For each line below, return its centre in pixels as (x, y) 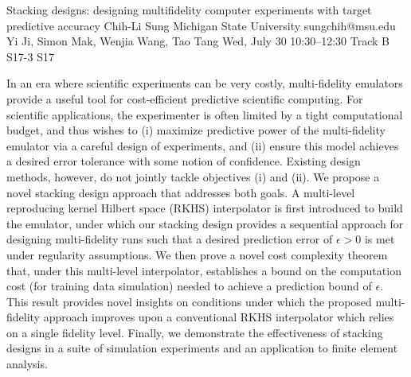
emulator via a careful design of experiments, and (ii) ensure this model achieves (203, 145)
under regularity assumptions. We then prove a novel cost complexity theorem (197, 254)
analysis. (27, 364)
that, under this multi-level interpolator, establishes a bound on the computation (204, 270)
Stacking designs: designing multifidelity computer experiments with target (189, 10)
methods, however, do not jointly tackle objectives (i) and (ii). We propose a (193, 176)
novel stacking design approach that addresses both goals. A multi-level (181, 192)
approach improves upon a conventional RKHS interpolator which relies (219, 317)
